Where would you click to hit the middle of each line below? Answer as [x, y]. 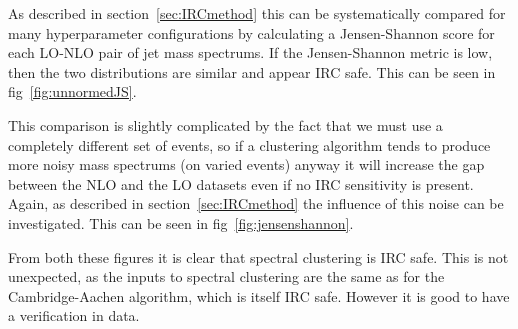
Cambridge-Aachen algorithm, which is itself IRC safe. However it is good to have [259, 295]
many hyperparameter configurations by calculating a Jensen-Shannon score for [251, 32]
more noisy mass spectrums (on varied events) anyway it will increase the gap [246, 164]
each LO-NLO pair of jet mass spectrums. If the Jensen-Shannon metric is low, [250, 52]
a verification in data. [74, 315]
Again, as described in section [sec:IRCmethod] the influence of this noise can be [256, 203]
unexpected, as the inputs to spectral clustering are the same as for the [226, 276]
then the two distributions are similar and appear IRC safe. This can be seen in [252, 71]
